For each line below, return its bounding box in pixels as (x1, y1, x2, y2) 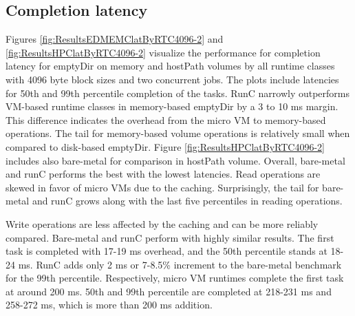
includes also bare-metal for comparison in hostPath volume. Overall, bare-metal (6, 153, 345, 167)
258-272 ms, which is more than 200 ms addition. (6, 297, 213, 312)
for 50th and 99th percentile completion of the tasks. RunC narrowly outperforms (6, 85, 350, 100)
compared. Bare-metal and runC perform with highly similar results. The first (6, 230, 334, 244)
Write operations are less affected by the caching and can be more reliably (6, 216, 319, 231)
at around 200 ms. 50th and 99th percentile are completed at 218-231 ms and (6, 284, 332, 298)
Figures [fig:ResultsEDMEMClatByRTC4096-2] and (6, 32, 224, 46)
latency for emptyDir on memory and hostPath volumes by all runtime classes (6, 59, 335, 73)
